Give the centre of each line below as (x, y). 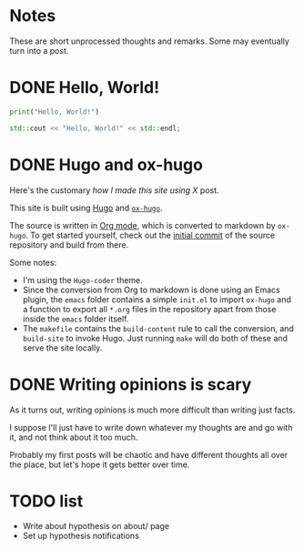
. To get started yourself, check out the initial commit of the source (151, 235)
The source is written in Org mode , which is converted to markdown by (142, 225)
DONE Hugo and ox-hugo (106, 164)
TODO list (46, 501)
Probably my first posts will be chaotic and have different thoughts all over (149, 454)
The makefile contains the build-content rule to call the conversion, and (158, 328)
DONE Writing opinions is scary (131, 384)
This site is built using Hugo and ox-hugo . (86, 208)
